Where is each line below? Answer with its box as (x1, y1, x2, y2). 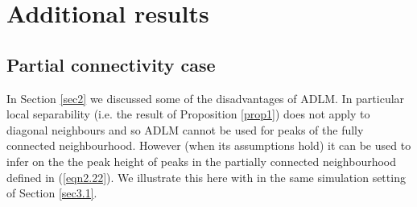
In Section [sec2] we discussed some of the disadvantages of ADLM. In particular (6, 89, 405, 106)
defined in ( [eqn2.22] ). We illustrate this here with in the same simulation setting (6, 168, 406, 185)
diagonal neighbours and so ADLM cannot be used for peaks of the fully (6, 121, 364, 138)
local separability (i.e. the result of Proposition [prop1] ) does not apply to (6, 106, 370, 122)
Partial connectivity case (6, 52, 216, 77)
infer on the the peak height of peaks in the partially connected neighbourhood (6, 152, 397, 169)
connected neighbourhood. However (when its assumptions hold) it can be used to (6, 137, 411, 154)
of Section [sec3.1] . (6, 184, 97, 201)
